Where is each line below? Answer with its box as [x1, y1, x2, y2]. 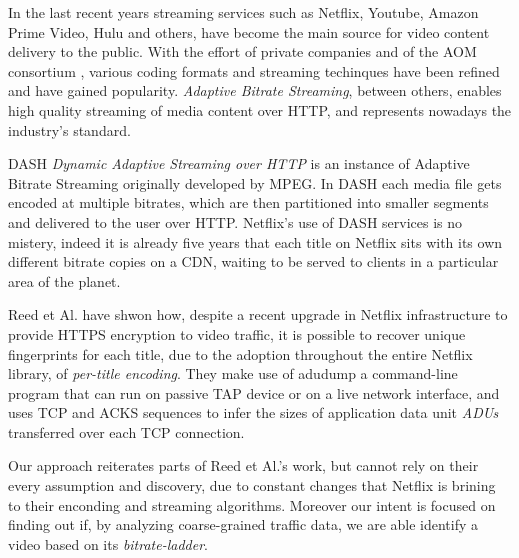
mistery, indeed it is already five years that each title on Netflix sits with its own [8, 231, 503, 252]
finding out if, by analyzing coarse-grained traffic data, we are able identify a [8, 514, 479, 535]
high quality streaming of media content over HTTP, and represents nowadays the [8, 99, 512, 120]
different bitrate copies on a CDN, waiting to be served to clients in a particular [8, 251, 499, 272]
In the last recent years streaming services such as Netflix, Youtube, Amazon [8, 2, 479, 22]
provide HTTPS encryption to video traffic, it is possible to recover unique [8, 323, 466, 344]
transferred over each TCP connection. [8, 421, 245, 442]
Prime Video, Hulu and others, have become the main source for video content [8, 21, 490, 42]
